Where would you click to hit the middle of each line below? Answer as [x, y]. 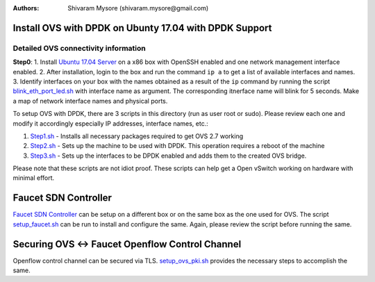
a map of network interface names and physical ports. [90, 101]
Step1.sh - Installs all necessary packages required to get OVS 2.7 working [137, 136]
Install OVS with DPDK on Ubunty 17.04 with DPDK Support [142, 28]
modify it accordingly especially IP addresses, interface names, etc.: [110, 123]
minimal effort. [34, 178]
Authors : [26, 8]
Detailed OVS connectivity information [79, 48]
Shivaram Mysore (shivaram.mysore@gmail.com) [138, 8]
